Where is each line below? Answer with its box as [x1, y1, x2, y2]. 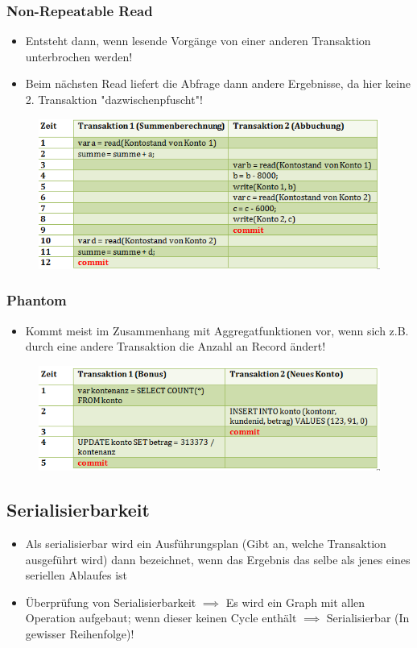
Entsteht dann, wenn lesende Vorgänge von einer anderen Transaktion [25, 32, 371, 49]
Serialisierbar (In [326, 609, 410, 626]
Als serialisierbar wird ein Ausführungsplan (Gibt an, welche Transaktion [25, 534, 386, 551]
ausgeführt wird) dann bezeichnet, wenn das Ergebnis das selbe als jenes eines [25, 550, 411, 567]
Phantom [6, 290, 67, 310]
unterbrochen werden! [25, 48, 133, 64]
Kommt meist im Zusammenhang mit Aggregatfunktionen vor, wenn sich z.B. [25, 322, 409, 339]
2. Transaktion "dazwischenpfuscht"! [25, 91, 203, 107]
